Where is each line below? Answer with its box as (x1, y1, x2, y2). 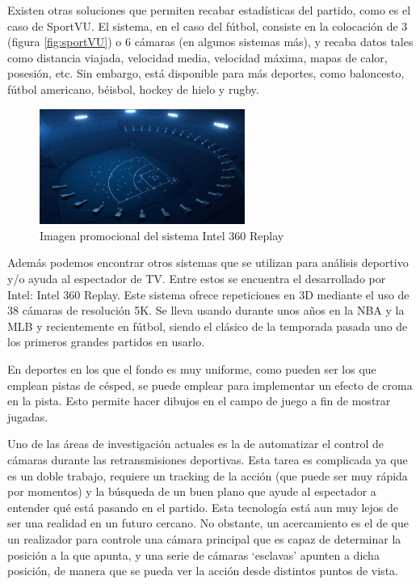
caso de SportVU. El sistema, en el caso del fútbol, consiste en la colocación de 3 (7, 17, 408, 34)
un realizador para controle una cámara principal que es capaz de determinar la (7, 530, 401, 547)
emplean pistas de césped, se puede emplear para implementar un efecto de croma (7, 376, 413, 393)
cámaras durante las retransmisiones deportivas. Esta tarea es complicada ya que (7, 451, 408, 468)
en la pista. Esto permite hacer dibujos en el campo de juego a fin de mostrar (7, 392, 391, 409)
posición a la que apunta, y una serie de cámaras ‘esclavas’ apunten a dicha (7, 546, 380, 563)
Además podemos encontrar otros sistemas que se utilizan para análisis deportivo (7, 254, 409, 271)
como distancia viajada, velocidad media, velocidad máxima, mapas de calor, (7, 49, 388, 66)
